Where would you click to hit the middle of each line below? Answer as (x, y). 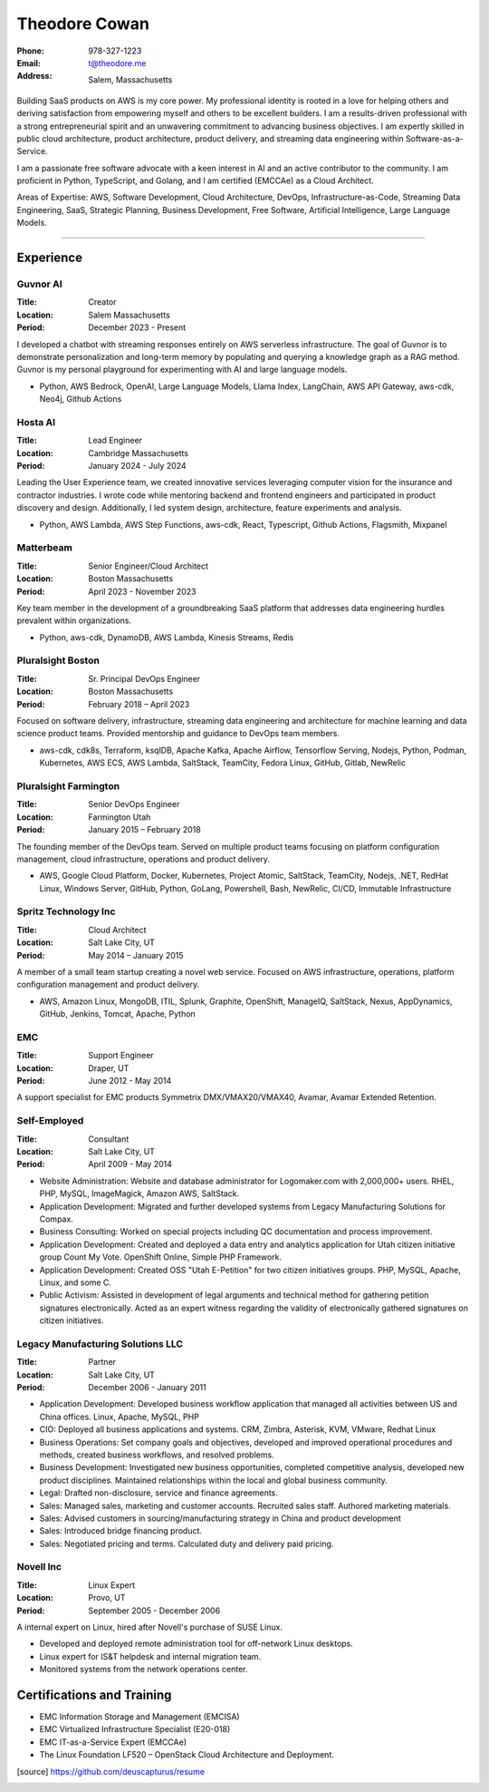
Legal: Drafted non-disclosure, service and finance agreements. (158, 1493)
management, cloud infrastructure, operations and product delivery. (144, 859)
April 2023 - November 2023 (142, 591)
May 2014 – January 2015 (136, 955)
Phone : (31, 51)
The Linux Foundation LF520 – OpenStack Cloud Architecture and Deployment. (187, 1755)
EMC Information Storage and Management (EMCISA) (139, 1717)
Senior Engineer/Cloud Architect (148, 566)
